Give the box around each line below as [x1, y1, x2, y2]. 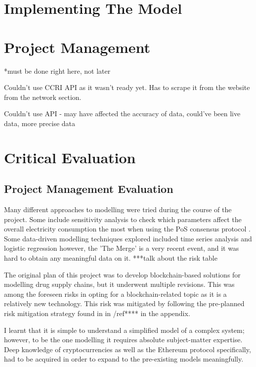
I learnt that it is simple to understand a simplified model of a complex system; [4, 324, 245, 335]
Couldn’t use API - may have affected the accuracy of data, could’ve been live [4, 108, 241, 119]
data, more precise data [4, 118, 76, 128]
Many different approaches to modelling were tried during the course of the [4, 204, 232, 215]
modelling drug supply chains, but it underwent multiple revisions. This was [4, 279, 235, 289]
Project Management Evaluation [4, 181, 173, 196]
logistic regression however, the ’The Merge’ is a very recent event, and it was [4, 243, 239, 253]
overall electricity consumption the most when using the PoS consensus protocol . [4, 224, 251, 234]
